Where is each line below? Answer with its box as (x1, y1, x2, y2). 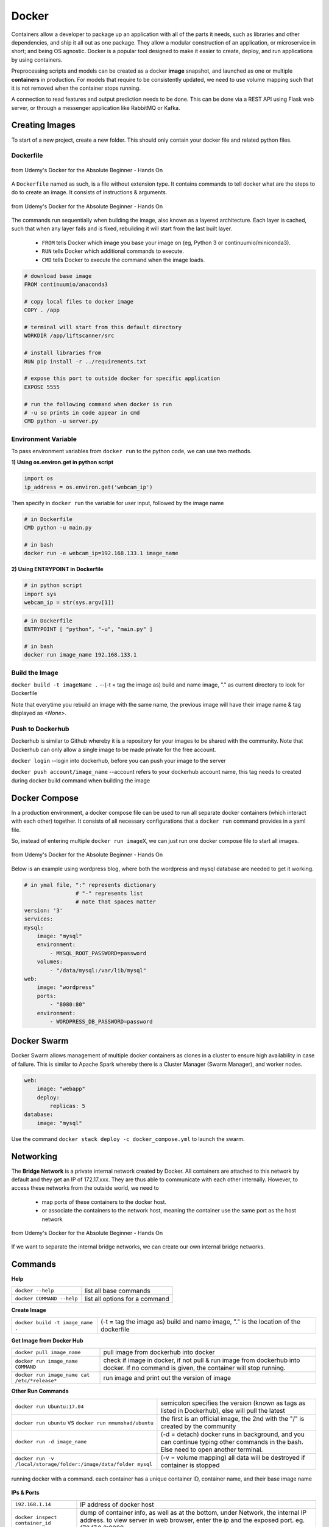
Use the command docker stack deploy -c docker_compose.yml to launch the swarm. (11, 1135, 245, 1142)
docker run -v (15, 1455, 54, 1462)
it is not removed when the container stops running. (11, 84, 141, 92)
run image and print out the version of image (103, 1374, 232, 1382)
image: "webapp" (37, 1085, 85, 1093)
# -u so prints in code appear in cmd (24, 409, 140, 416)
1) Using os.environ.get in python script (11, 459, 114, 466)
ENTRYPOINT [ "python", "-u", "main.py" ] (24, 626, 153, 633)
